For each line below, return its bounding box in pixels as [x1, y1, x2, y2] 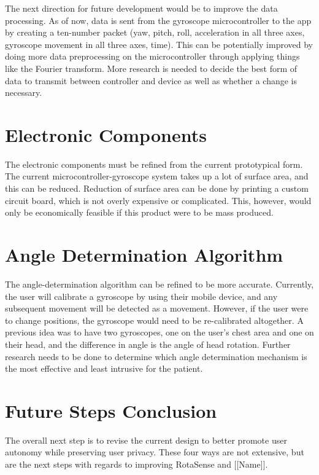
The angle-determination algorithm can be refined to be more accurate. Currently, [5, 277, 314, 290]
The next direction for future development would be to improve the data [5, 2, 278, 14]
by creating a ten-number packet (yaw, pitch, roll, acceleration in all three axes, [5, 26, 305, 39]
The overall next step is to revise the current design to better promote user [5, 433, 287, 446]
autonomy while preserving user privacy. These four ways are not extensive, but [5, 446, 304, 458]
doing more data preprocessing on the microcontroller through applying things [5, 50, 300, 63]
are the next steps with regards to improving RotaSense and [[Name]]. [5, 458, 268, 471]
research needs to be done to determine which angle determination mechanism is [5, 350, 307, 363]
